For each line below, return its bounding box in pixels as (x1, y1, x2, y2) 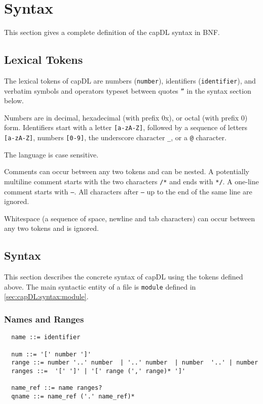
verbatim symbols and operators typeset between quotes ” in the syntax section (4, 85, 251, 96)
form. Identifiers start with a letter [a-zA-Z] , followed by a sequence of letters (4, 122, 248, 133)
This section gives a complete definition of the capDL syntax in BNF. (4, 27, 220, 37)
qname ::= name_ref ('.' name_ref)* (11, 392, 135, 400)
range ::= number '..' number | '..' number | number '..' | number (11, 359, 258, 367)
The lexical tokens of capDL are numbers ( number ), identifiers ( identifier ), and (4, 75, 256, 86)
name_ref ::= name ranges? (11, 384, 102, 392)
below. (4, 95, 24, 106)
